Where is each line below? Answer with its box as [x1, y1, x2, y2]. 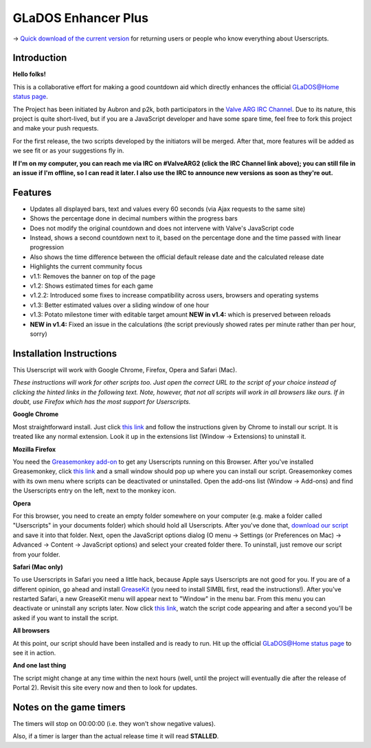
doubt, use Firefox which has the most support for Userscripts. [12, 398, 191, 406]
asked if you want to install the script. [12, 613, 119, 622]
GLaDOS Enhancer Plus [12, 10, 149, 25]
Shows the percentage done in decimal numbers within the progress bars [30, 214, 238, 223]
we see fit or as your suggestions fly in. [12, 146, 124, 155]
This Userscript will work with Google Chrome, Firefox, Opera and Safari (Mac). [12, 365, 237, 374]
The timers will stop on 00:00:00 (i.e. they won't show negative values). [12, 720, 216, 728]
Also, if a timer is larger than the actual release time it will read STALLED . [12, 732, 219, 740]
